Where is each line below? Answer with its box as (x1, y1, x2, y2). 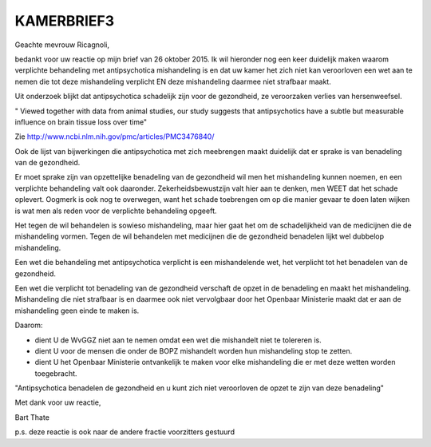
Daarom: (14, 320, 43, 330)
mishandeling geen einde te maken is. (14, 306, 140, 315)
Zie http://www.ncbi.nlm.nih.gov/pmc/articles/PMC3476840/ (14, 132, 215, 141)
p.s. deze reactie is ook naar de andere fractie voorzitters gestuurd (14, 427, 235, 437)
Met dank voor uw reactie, (14, 398, 101, 407)
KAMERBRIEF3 (14, 12, 115, 30)
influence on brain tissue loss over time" (14, 117, 148, 127)
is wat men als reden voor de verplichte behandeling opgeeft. (14, 206, 217, 216)
